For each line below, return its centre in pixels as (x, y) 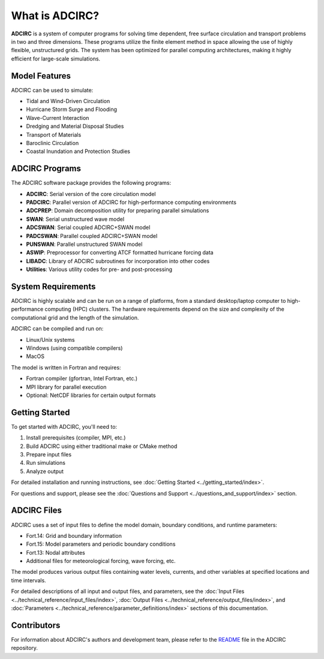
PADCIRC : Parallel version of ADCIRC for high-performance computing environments (131, 202)
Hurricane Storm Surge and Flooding (71, 109)
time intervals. (28, 580)
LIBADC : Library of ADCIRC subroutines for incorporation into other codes (118, 261)
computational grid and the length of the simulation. (75, 317)
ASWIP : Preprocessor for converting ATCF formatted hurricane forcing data (120, 252)
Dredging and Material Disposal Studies (75, 127)
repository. (25, 648)
